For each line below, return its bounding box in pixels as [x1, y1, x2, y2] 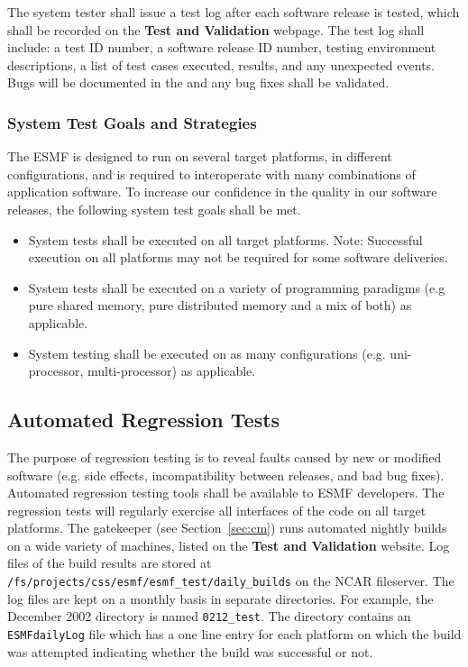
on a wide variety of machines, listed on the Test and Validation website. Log [7, 535, 450, 554]
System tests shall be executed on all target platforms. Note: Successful [28, 230, 423, 249]
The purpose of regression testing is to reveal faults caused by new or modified [7, 447, 442, 466]
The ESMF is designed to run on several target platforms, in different [7, 147, 392, 166]
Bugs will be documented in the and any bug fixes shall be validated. [7, 73, 390, 92]
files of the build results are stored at [7, 553, 212, 572]
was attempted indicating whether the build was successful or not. [7, 642, 373, 661]
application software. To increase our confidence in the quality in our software [7, 182, 437, 201]
